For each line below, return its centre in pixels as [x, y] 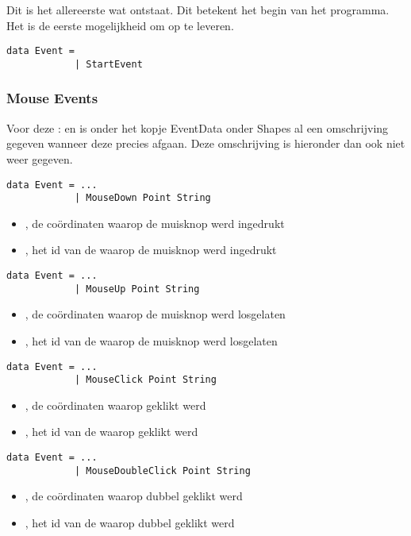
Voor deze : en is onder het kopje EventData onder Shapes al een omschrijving [198, 127]
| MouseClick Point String [145, 380]
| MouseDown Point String [142, 198]
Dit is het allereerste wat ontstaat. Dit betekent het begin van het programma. [198, 10]
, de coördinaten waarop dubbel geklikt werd [134, 496]
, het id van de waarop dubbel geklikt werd [130, 522]
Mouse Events [52, 98]
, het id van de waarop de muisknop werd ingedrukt [151, 250]
